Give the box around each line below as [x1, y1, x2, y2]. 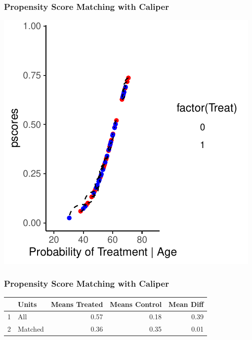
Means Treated [50, 299, 103, 309]
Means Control [110, 299, 162, 309]
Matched [18, 324, 44, 334]
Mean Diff [168, 299, 204, 309]
